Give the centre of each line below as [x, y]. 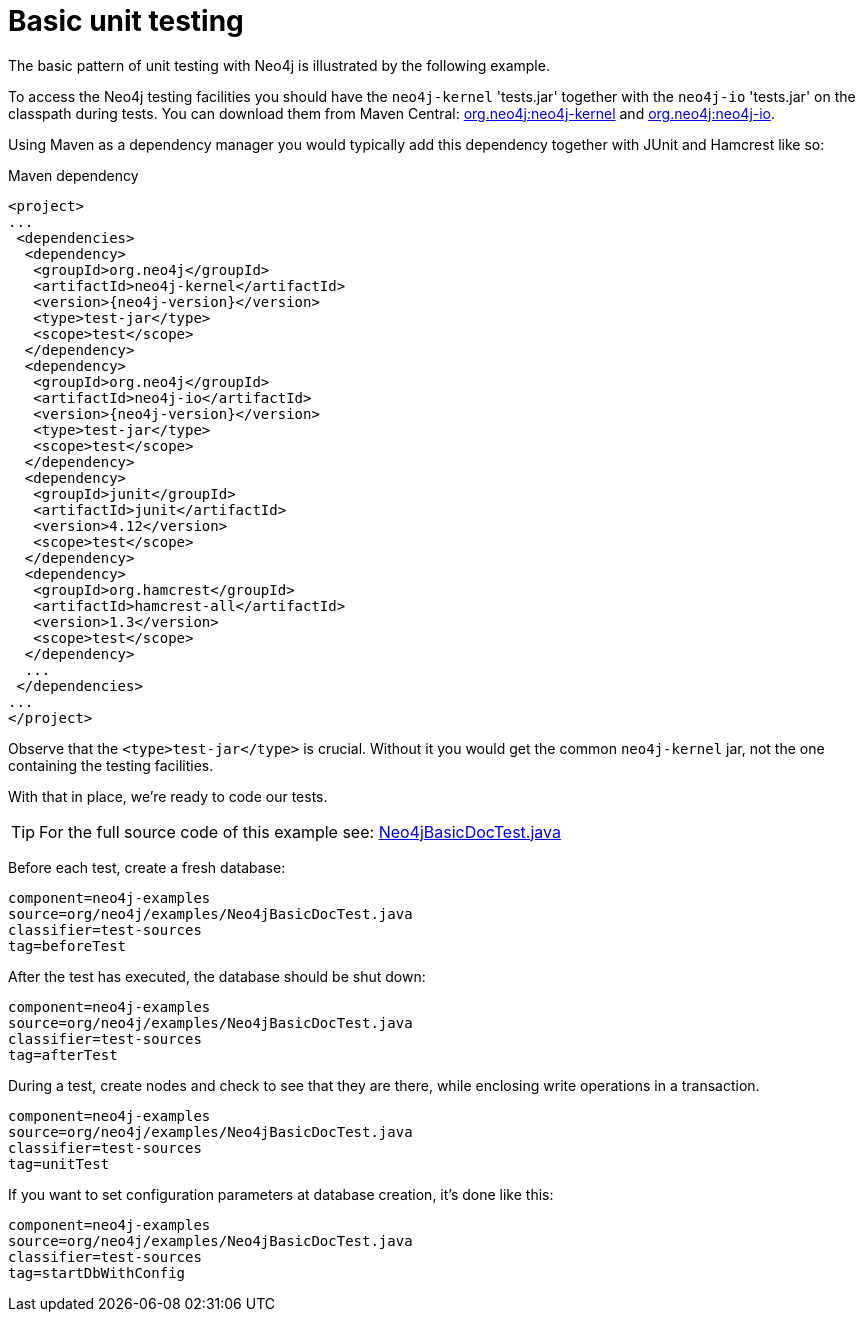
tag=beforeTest [67, 945]
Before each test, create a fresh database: [147, 867]
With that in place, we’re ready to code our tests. [168, 796]
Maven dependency [73, 175]
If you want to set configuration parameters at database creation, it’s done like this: [281, 1194]
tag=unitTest [59, 1163]
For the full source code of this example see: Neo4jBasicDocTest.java [300, 831]
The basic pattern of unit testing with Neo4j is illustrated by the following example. [279, 65]
